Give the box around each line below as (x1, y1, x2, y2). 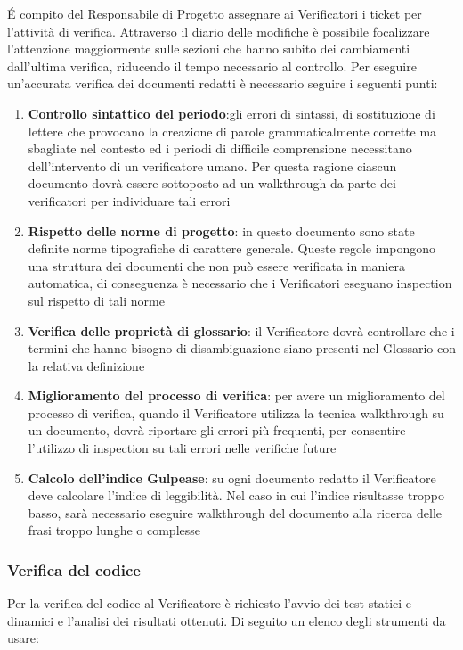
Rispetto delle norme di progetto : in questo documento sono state (28, 221, 415, 240)
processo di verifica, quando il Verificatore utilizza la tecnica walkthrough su (28, 403, 444, 422)
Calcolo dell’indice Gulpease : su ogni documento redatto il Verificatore (28, 468, 436, 487)
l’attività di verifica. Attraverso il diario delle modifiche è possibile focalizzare (7, 21, 430, 40)
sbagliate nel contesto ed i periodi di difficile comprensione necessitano (28, 139, 412, 158)
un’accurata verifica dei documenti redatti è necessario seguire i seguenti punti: (7, 74, 438, 93)
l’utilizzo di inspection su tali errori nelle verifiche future (28, 439, 337, 457)
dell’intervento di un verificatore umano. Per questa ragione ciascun (28, 156, 397, 175)
